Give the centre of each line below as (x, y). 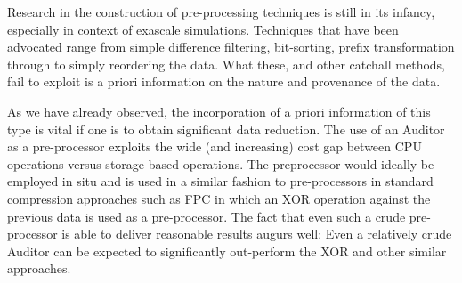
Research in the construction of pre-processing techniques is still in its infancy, (221, 12)
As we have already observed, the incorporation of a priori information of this (219, 111)
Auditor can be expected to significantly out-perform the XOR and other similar (227, 251)
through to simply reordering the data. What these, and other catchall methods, (227, 64)
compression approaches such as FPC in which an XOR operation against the (219, 198)
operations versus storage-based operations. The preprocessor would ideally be (221, 163)
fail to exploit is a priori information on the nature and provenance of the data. (224, 81)
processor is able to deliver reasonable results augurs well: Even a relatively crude (230, 234)
